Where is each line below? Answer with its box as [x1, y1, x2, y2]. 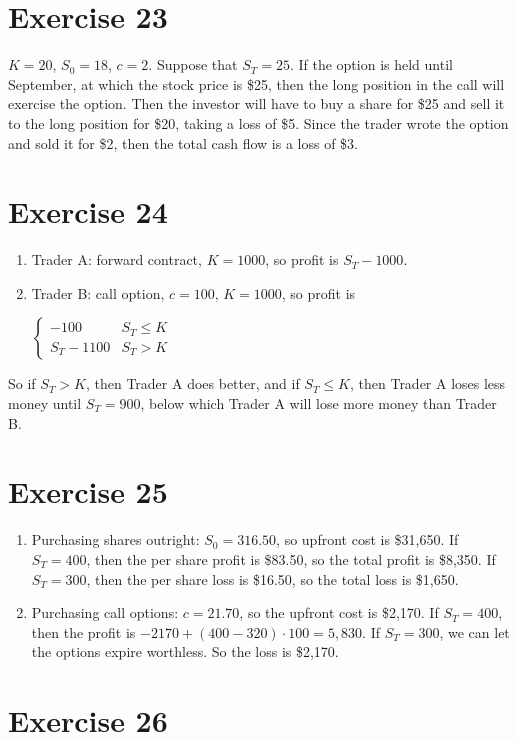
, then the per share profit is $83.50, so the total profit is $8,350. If [86, 548, 496, 569]
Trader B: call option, [31, 282, 165, 303]
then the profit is [31, 621, 136, 642]
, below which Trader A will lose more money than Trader [140, 393, 497, 413]
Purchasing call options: [31, 602, 179, 623]
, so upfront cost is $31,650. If [276, 529, 459, 550]
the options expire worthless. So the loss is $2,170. [31, 641, 339, 662]
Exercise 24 [8, 191, 168, 232]
